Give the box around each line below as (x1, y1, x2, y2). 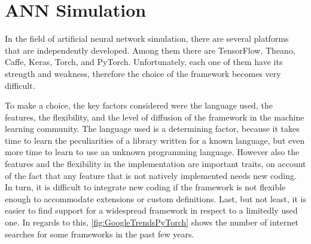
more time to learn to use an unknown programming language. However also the (5, 146, 300, 158)
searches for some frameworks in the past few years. (5, 227, 194, 240)
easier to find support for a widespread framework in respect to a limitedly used (5, 204, 298, 217)
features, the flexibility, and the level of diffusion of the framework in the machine (5, 110, 304, 123)
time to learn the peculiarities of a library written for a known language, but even (5, 134, 305, 146)
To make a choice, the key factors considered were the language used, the (5, 99, 273, 112)
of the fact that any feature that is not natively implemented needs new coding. (5, 169, 297, 181)
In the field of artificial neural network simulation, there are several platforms (5, 32, 289, 45)
